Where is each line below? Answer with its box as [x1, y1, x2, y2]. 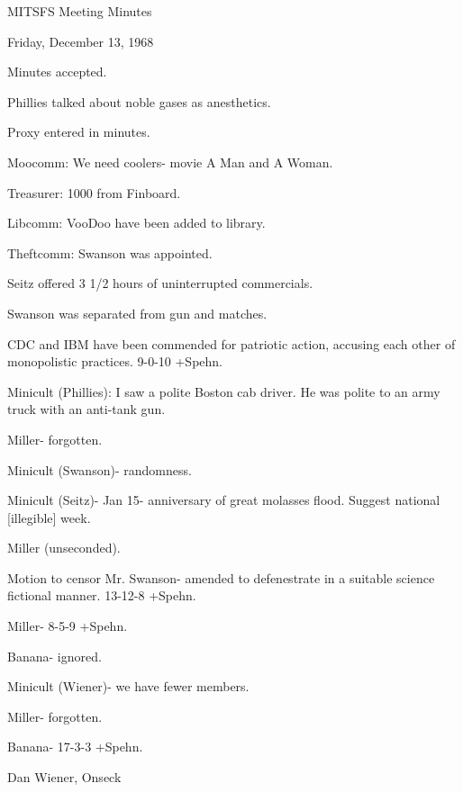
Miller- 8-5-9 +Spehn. [7, 616, 128, 635]
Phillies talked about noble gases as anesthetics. [7, 92, 271, 111]
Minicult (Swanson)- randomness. [7, 460, 192, 479]
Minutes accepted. [7, 62, 107, 81]
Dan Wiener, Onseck [7, 768, 122, 787]
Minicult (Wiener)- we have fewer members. [7, 677, 250, 696]
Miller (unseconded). [7, 538, 121, 557]
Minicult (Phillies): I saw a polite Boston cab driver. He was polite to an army [7, 382, 440, 400]
